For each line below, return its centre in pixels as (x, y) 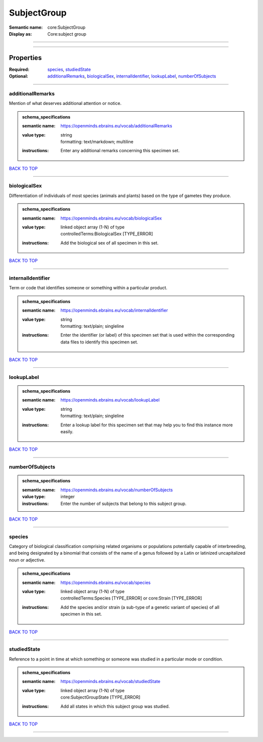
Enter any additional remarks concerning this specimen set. (120, 151)
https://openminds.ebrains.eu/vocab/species (106, 582)
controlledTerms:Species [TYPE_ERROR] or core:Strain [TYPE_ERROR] (131, 598)
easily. (67, 431)
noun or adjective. (27, 560)
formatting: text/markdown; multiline (97, 141)
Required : (19, 69)
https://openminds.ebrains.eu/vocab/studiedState (111, 682)
